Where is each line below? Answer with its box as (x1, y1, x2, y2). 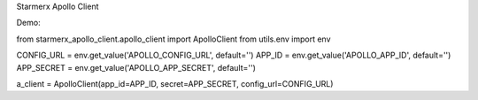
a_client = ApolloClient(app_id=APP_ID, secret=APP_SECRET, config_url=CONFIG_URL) (16, 78, 334, 88)
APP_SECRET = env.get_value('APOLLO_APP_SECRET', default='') (16, 62, 257, 73)
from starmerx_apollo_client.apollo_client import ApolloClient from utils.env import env (16, 34, 331, 44)
